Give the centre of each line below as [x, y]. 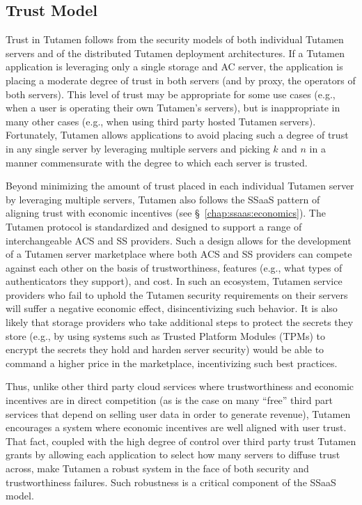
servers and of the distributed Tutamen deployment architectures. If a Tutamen [175, 53]
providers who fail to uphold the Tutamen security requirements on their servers [177, 294]
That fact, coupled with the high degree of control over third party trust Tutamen [181, 441]
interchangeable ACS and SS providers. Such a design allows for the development [179, 240]
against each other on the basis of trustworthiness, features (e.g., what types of [174, 267]
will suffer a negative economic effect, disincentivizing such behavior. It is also [172, 308]
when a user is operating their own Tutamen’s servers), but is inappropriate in [173, 108]
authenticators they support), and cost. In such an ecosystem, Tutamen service [174, 281]
